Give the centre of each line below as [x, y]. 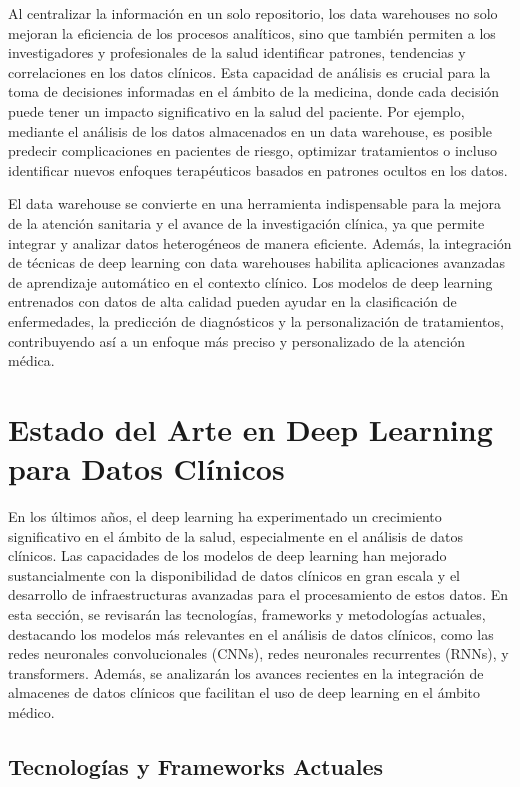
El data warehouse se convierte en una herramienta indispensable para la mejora [255, 203]
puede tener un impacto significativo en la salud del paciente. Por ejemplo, [236, 110]
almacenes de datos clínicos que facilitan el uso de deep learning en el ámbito [244, 692]
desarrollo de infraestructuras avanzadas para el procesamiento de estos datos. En [258, 594]
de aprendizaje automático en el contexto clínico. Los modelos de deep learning [250, 281]
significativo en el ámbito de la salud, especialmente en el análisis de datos [236, 535]
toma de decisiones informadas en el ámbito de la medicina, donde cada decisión [254, 91]
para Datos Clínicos [146, 468]
